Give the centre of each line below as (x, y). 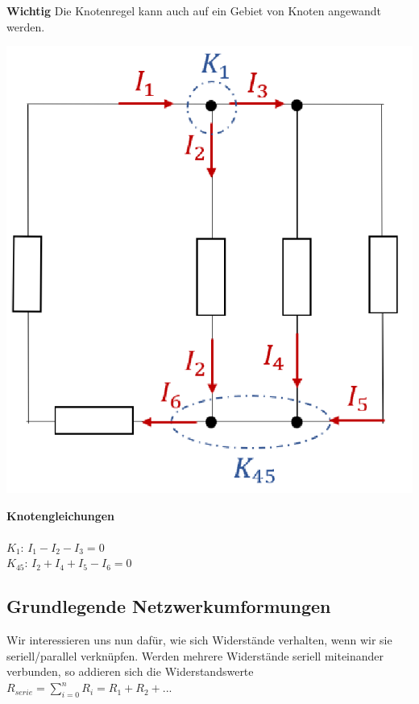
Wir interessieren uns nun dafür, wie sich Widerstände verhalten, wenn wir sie (199, 640)
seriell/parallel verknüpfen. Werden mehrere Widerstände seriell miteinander (195, 655)
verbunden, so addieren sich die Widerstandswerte (130, 671)
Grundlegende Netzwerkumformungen (169, 606)
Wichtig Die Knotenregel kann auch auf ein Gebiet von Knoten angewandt (194, 10)
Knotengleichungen (61, 515)
